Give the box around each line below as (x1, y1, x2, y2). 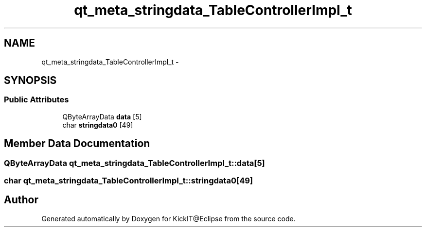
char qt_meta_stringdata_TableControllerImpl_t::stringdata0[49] (4, 176, 253, 186)
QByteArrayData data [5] (62, 112, 142, 121)
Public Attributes (4, 95, 69, 105)
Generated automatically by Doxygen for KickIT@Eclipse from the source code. (41, 214, 296, 223)
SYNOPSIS (4, 74, 57, 87)
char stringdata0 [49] (62, 120, 133, 129)
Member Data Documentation (4, 137, 150, 150)
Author (4, 194, 38, 206)
